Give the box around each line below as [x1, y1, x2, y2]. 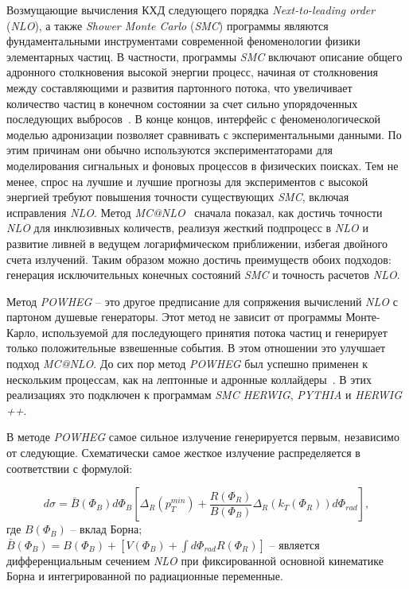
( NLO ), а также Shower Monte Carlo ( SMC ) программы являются [6, 17, 329, 33]
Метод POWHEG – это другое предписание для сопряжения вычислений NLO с [6, 293, 398, 309]
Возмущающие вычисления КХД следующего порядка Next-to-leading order [6, 2, 376, 17]
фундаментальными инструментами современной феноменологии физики [6, 33, 360, 49]
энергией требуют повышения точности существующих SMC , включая [6, 188, 349, 205]
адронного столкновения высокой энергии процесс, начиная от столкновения [6, 64, 379, 80]
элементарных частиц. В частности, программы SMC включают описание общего [6, 48, 403, 64]
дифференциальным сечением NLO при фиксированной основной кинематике [6, 552, 384, 568]
